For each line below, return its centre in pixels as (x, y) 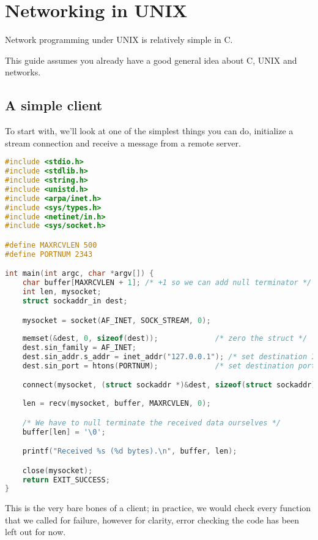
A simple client (54, 105)
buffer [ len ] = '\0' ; (64, 432)
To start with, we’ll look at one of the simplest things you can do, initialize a (149, 131)
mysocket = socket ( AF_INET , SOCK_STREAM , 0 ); (116, 320)
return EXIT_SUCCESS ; (66, 480)
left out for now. (35, 532)
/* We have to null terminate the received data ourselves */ (152, 423)
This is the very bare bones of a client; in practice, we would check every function (158, 508)
